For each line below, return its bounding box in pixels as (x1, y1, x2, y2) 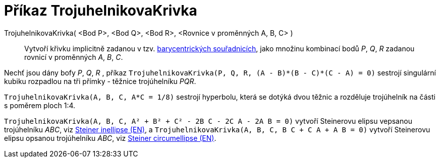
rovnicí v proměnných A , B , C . (24, 52, 123, 61)
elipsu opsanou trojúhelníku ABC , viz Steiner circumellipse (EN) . (4, 133, 216, 142)
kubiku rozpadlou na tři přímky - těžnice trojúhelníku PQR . (4, 76, 196, 86)
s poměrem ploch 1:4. (4, 101, 76, 110)
